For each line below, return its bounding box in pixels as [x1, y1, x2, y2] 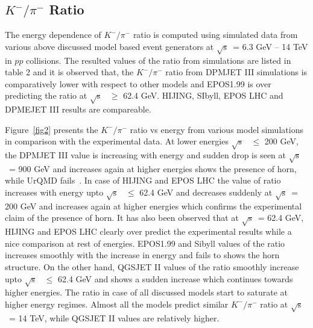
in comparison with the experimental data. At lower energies [5, 135, 229, 147]
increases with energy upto [5, 186, 104, 199]
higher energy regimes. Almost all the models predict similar [5, 297, 229, 310]
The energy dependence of [5, 28, 101, 41]
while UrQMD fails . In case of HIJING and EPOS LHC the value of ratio [5, 174, 281, 187]
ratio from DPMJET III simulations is [165, 66, 308, 78]
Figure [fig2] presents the [5, 123, 98, 135]
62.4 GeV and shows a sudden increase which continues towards [57, 272, 293, 285]
